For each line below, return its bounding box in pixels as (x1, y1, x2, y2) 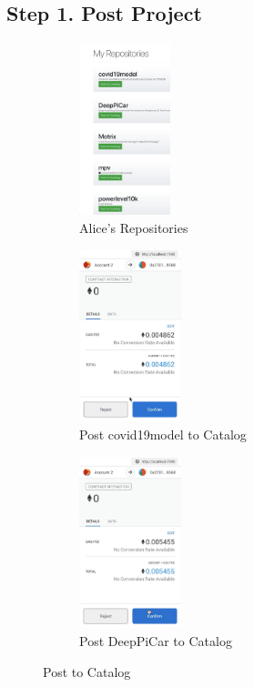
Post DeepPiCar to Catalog (79, 631, 232, 651)
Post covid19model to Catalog (79, 424, 247, 443)
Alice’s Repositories (79, 217, 188, 237)
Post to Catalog (43, 662, 131, 681)
